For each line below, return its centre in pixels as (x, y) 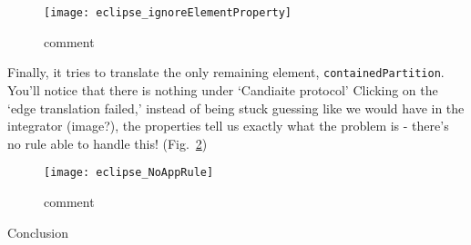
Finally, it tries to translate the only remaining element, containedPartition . (226, 72)
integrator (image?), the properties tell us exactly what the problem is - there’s (228, 126)
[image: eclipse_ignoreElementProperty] (168, 13)
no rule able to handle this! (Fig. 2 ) (108, 143)
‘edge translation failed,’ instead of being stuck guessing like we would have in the (236, 108)
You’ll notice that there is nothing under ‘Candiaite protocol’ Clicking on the (223, 89)
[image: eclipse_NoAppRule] (129, 173)
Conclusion (38, 232)
